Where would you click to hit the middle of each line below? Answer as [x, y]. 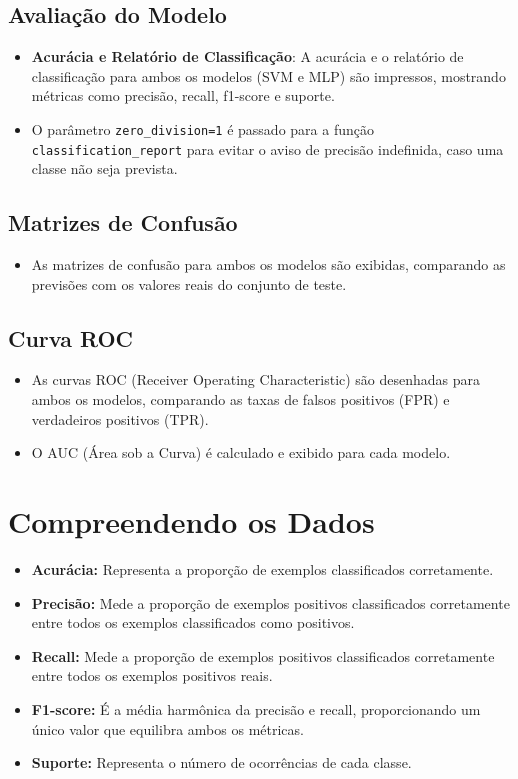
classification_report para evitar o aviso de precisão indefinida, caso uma [267, 148]
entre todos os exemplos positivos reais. [152, 675]
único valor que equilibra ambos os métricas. [167, 728]
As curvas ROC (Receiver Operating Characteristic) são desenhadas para [256, 379]
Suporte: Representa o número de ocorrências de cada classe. [221, 762]
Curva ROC [71, 337]
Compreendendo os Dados [191, 521]
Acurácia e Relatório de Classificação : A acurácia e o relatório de [247, 56]
